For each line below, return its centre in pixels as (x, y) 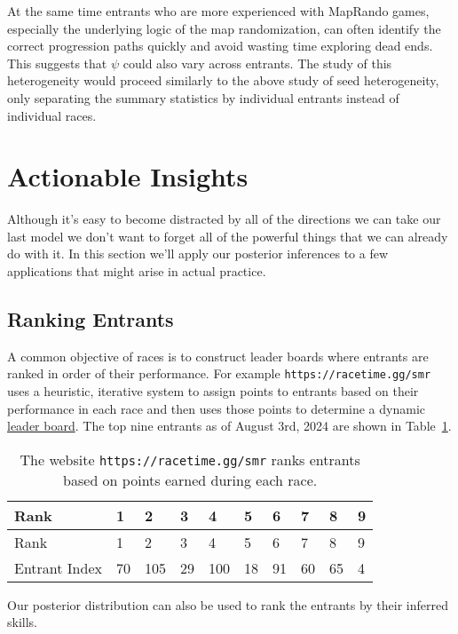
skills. (22, 622)
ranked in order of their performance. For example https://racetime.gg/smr (219, 373)
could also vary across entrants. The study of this (257, 63)
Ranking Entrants (91, 319)
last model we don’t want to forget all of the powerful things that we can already (228, 236)
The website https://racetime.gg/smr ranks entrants (190, 459)
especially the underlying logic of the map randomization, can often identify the (224, 28)
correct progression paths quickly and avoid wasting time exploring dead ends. (220, 46)
